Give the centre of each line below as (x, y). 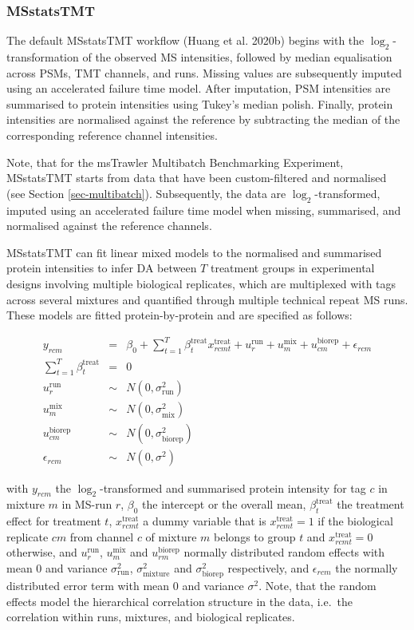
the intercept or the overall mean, (224, 504)
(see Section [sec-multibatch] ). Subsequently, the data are (146, 193)
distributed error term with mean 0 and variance (125, 586)
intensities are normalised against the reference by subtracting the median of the (203, 119)
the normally (367, 567)
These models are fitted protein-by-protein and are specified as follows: (179, 315)
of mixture (171, 536)
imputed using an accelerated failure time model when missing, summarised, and (204, 210)
